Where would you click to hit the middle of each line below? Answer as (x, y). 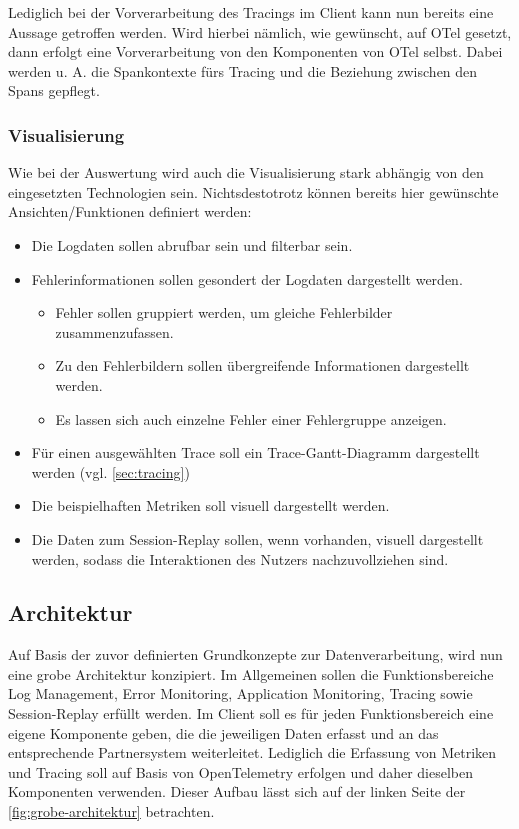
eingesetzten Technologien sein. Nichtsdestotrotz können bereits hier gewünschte (253, 191)
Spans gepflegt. (54, 90)
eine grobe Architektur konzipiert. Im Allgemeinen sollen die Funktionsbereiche (251, 673)
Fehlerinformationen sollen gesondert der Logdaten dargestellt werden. (247, 278)
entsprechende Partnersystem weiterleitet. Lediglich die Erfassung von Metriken (252, 752)
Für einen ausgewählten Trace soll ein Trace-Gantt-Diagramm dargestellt (255, 452)
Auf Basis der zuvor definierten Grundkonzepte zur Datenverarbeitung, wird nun (255, 654)
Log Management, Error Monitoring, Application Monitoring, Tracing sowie (240, 693)
